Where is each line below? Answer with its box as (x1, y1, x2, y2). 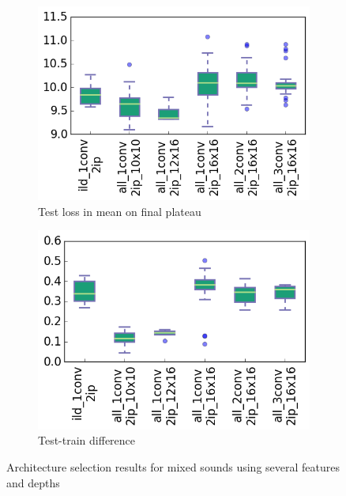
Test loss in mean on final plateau (38, 203, 201, 219)
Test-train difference (38, 432, 136, 449)
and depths (6, 474, 60, 490)
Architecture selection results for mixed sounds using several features (6, 459, 340, 475)
